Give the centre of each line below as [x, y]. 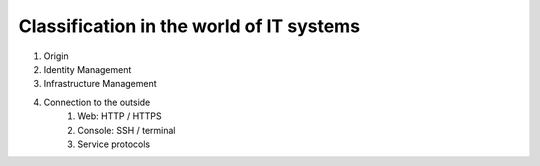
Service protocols [114, 144]
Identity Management [87, 69]
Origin [56, 56]
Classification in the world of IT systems [189, 26]
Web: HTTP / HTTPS [119, 116]
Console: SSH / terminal [126, 130]
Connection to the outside [97, 102]
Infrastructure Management [100, 84]
